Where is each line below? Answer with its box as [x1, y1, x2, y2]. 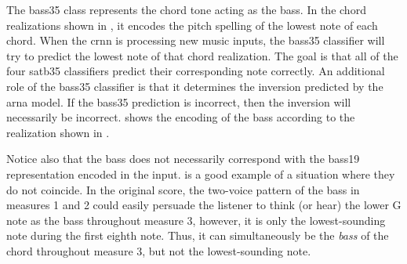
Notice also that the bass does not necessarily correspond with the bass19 [6, 150, 360, 167]
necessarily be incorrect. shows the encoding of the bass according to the [6, 109, 355, 125]
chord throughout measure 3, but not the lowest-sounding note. [6, 242, 311, 259]
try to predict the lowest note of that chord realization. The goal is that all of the [6, 47, 398, 63]
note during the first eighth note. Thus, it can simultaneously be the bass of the [6, 227, 389, 244]
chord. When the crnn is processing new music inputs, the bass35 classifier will [6, 32, 385, 49]
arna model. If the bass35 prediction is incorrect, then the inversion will [6, 93, 351, 110]
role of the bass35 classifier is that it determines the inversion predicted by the [6, 78, 383, 94]
